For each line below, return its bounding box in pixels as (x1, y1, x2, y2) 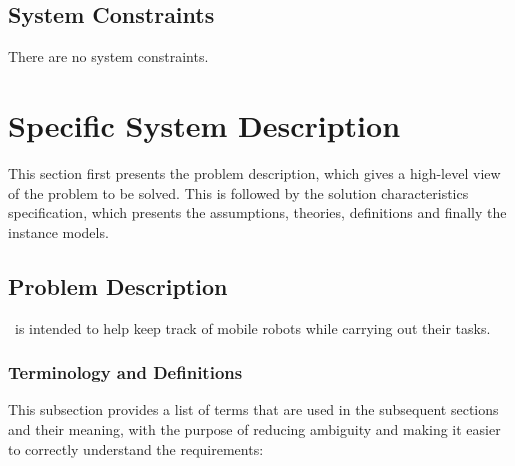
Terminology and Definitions (8, 360, 243, 385)
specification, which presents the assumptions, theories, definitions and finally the (8, 202, 507, 223)
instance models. (8, 221, 109, 242)
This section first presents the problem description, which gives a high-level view (8, 162, 501, 183)
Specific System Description (8, 104, 401, 145)
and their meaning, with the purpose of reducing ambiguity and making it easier (8, 418, 501, 439)
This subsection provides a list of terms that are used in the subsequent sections (8, 399, 499, 420)
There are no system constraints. (8, 46, 209, 67)
